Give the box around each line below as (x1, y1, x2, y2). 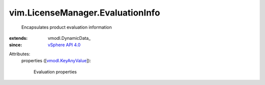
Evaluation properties (33, 68, 77, 75)
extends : (9, 35, 28, 41)
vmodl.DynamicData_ (48, 35, 91, 41)
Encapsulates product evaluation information (21, 24, 112, 30)
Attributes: (9, 51, 30, 57)
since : (9, 42, 22, 48)
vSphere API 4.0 (48, 42, 81, 48)
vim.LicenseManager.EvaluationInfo (9, 7, 160, 18)
